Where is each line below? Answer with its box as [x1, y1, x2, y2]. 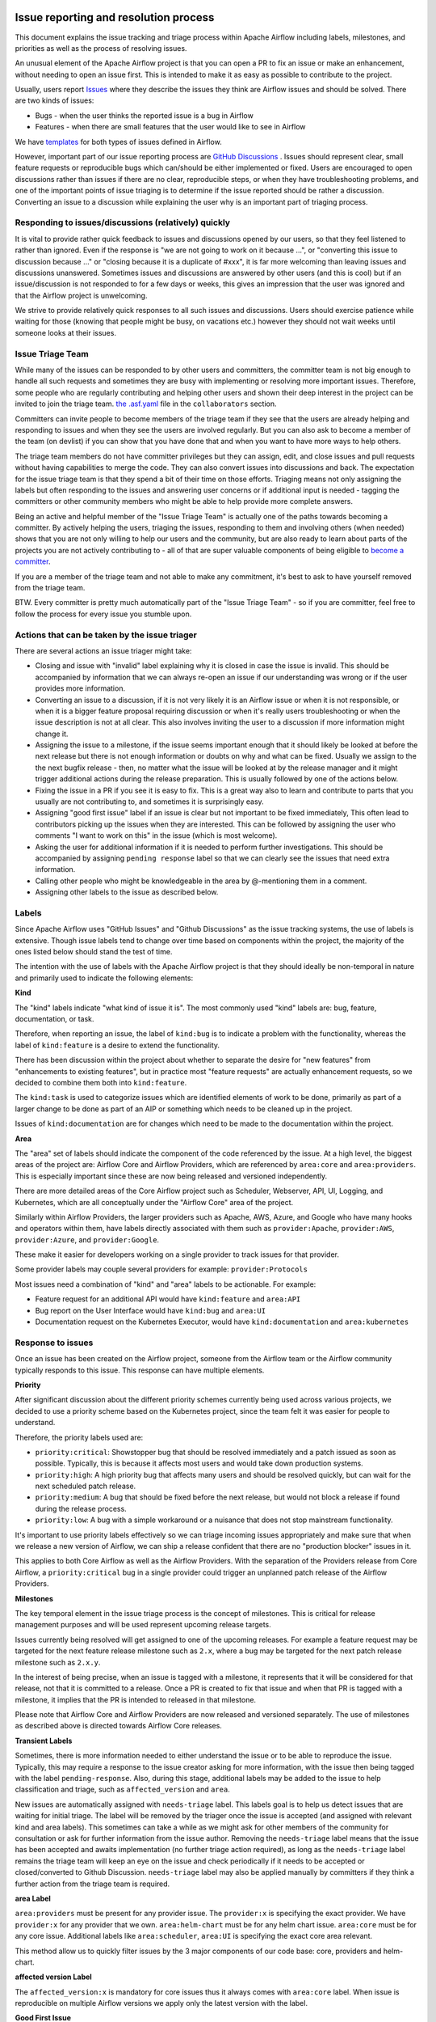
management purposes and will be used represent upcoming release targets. [15, 1620, 272, 1630]
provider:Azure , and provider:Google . [15, 1234, 160, 1245]
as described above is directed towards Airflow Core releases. [15, 1721, 222, 1731]
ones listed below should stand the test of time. [15, 947, 173, 957]
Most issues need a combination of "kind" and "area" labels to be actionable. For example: [15, 1279, 317, 1289]
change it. [35, 729, 69, 738]
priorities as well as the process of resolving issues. [15, 43, 187, 53]
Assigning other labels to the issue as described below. [35, 887, 219, 897]
